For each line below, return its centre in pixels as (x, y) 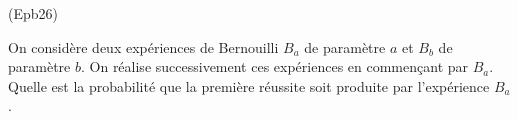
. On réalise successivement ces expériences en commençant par (274, 66)
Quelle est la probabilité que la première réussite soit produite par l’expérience (249, 85)
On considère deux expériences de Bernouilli (143, 46)
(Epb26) (33, 13)
